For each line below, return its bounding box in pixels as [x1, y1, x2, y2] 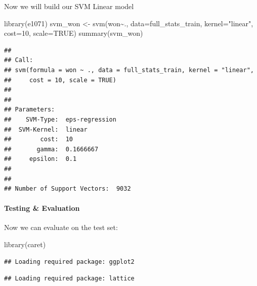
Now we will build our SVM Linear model [4, 1, 134, 11]
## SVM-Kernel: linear [4, 126, 88, 133]
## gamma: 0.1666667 [4, 145, 99, 153]
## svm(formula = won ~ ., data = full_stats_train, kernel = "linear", [4, 66, 254, 74]
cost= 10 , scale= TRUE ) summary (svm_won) [4, 28, 143, 38]
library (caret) [4, 239, 46, 250]
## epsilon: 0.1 [4, 155, 77, 163]
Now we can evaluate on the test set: [4, 222, 118, 233]
